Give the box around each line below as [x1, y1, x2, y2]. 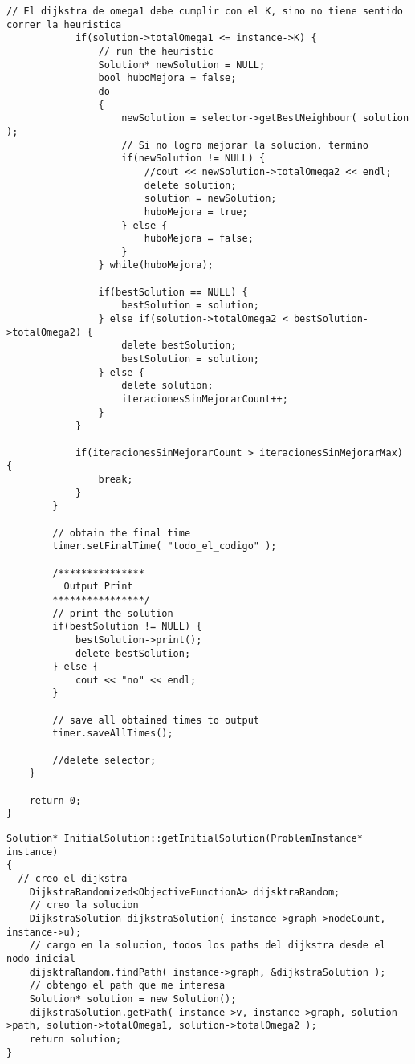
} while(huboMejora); [98, 259, 214, 271]
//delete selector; [52, 754, 157, 766]
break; [98, 473, 133, 485]
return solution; [29, 1033, 122, 1045]
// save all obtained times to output [52, 714, 259, 726]
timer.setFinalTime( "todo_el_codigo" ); [52, 540, 277, 552]
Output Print [63, 581, 133, 593]
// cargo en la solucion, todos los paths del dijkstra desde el [29, 940, 386, 952]
